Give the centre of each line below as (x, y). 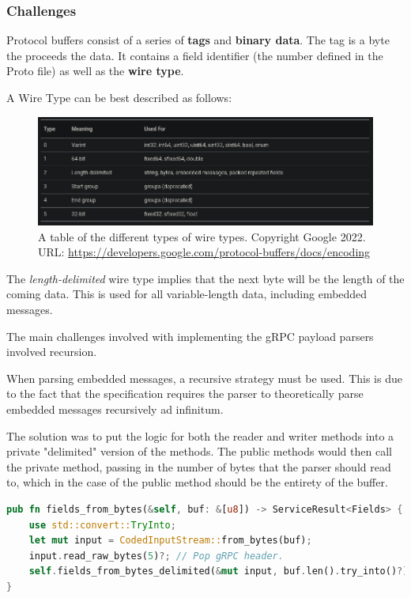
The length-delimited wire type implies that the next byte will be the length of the (205, 278)
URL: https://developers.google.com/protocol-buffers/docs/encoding (204, 252)
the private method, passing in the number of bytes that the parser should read (199, 466)
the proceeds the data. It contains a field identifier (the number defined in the (195, 55)
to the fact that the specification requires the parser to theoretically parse (185, 394)
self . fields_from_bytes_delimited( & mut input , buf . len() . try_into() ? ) (219, 572)
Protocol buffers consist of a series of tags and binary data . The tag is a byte (198, 40)
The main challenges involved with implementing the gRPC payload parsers (190, 336)
